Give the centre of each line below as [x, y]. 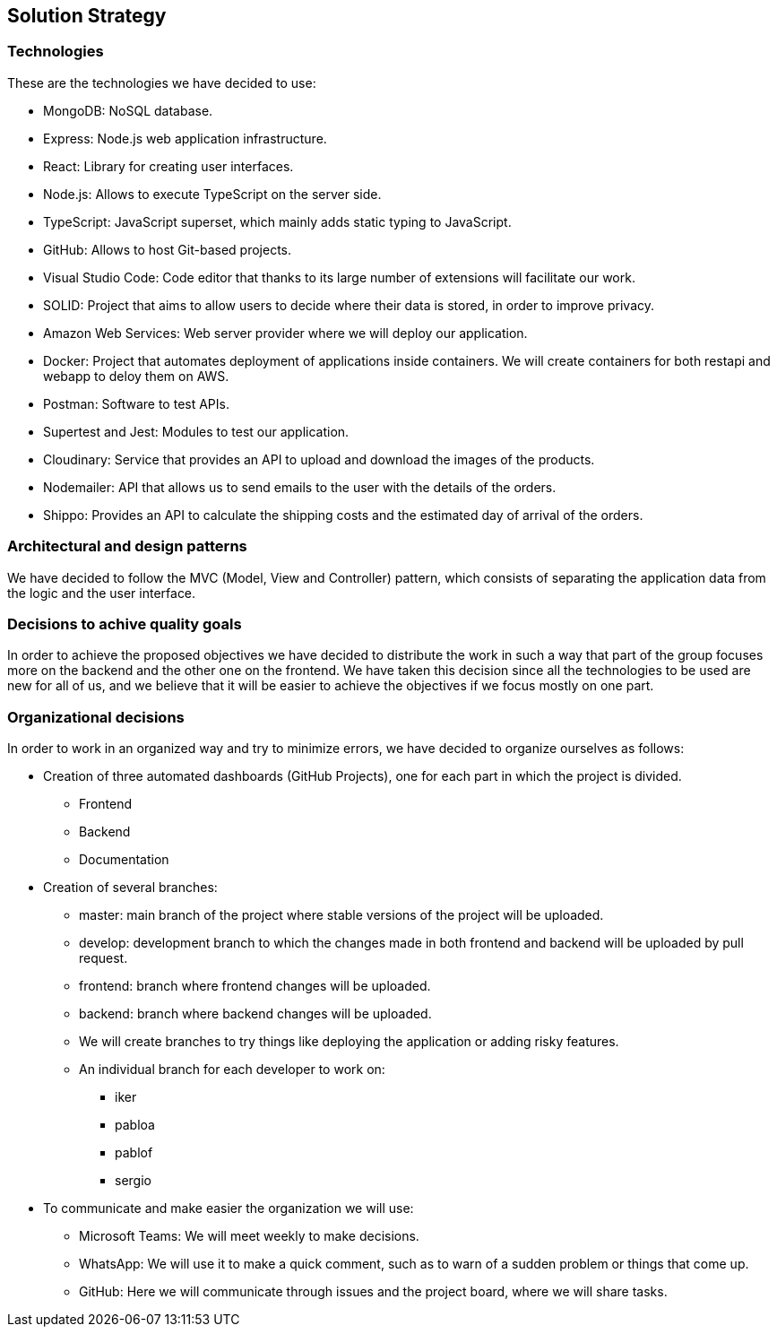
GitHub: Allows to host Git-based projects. [167, 249]
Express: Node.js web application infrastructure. [185, 138]
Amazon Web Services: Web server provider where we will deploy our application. [285, 333]
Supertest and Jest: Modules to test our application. [196, 431]
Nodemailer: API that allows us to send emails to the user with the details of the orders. [300, 487]
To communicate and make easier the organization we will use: [229, 1208]
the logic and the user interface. [102, 593]
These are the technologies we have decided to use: [162, 82]
